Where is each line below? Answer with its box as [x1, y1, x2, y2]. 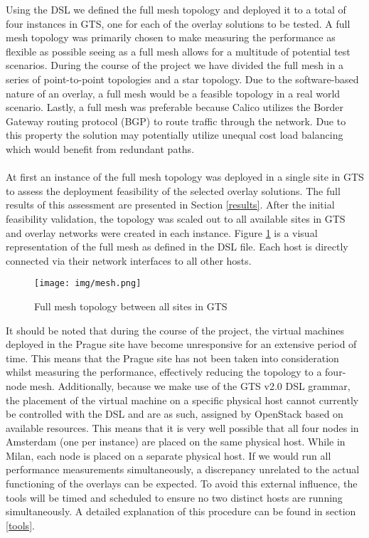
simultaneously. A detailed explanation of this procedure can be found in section [6, 504, 356, 519]
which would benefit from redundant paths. [6, 141, 195, 156]
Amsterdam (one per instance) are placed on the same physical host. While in [6, 434, 346, 449]
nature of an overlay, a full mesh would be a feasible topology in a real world [6, 85, 341, 100]
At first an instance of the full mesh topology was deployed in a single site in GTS [6, 169, 364, 184]
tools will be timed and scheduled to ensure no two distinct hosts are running [6, 490, 343, 505]
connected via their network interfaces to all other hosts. [6, 253, 252, 268]
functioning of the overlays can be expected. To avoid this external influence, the [6, 476, 358, 491]
